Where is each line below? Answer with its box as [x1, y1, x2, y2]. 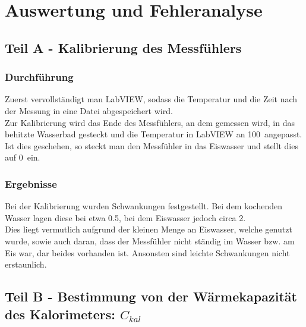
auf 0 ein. [5, 151, 40, 164]
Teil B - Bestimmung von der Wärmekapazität [5, 287, 297, 306]
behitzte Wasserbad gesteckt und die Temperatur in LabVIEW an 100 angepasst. [5, 128, 302, 140]
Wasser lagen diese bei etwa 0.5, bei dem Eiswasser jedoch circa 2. [5, 211, 246, 224]
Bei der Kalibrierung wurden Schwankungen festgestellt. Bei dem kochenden [5, 200, 282, 212]
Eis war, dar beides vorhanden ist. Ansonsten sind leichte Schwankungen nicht [5, 246, 290, 259]
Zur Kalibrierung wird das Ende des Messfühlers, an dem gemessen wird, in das [5, 116, 295, 128]
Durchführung [5, 70, 74, 84]
